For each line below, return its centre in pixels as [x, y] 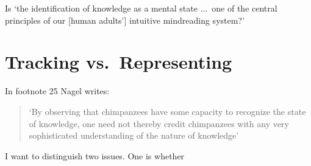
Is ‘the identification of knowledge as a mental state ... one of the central [141, 8]
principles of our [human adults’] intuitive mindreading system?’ [125, 20]
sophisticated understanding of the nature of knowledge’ [134, 135]
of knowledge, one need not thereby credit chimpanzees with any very [159, 123]
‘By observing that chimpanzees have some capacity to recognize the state [167, 111]
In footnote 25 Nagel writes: [57, 91]
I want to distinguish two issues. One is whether [95, 155]
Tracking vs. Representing [119, 62]
